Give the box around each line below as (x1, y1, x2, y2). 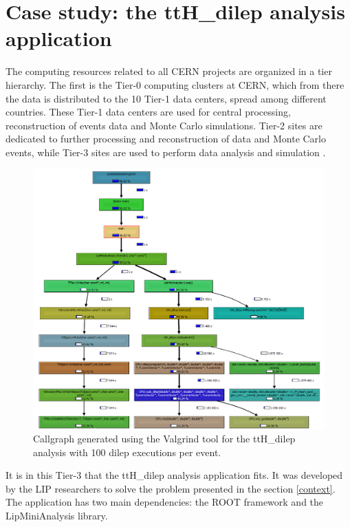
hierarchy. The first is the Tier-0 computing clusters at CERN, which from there (6, 77, 344, 92)
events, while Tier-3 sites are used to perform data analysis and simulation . (6, 144, 326, 159)
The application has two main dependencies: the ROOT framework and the (6, 495, 324, 509)
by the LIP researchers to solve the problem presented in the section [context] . (6, 481, 336, 495)
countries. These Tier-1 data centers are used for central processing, (6, 105, 291, 119)
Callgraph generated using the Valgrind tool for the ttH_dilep (33, 431, 296, 446)
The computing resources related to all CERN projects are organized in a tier (6, 64, 332, 78)
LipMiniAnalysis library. (6, 508, 108, 523)
